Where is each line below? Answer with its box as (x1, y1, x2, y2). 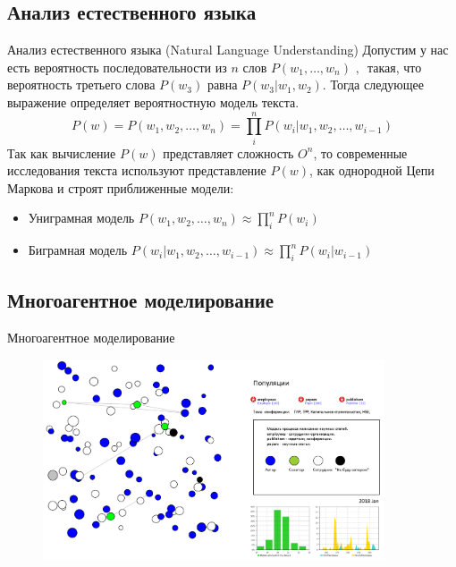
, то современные (313, 143, 408, 162)
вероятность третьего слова (7, 75, 156, 94)
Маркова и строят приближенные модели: (7, 178, 234, 197)
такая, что (367, 57, 422, 76)
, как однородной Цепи (308, 161, 435, 180)
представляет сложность (163, 143, 294, 162)
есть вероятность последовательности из (7, 57, 227, 76)
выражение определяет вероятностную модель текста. (7, 92, 300, 111)
